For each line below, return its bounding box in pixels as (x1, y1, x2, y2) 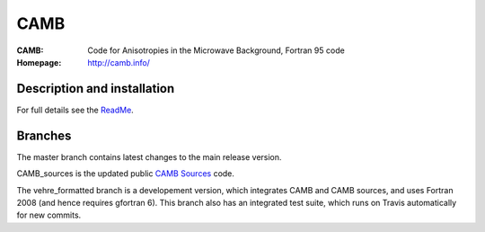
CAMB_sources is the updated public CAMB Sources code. (16, 168, 235, 179)
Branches (16, 128, 72, 143)
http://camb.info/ (87, 57, 150, 67)
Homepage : (16, 57, 62, 67)
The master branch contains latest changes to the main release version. (16, 151, 282, 162)
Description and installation (16, 81, 175, 96)
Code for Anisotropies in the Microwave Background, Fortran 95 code (87, 45, 345, 56)
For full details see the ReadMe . (16, 104, 134, 115)
